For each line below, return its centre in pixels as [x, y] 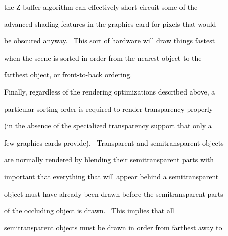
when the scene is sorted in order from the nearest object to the [103, 57]
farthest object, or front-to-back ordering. [68, 75]
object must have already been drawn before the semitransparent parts [114, 193]
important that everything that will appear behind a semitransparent [111, 176]
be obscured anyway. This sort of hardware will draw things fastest [110, 41]
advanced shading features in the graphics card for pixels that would [110, 23]
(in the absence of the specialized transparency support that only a [108, 126]
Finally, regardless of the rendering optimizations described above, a [110, 91]
